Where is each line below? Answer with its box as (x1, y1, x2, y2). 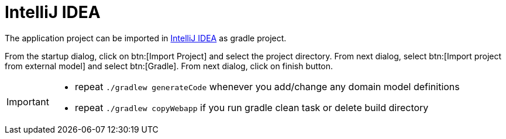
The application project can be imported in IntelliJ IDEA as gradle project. (5, 33, 287, 43)
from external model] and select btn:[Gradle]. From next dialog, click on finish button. (5, 60, 333, 71)
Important (6, 95, 49, 108)
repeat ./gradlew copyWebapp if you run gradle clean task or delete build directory (74, 101, 429, 113)
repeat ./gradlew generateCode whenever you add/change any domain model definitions (74, 80, 460, 92)
